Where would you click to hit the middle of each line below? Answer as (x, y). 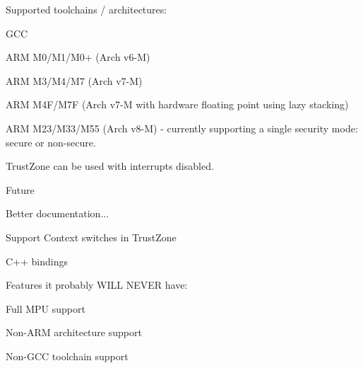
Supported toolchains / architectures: (87, 9)
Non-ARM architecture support (74, 332)
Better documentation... (58, 213)
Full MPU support (46, 308)
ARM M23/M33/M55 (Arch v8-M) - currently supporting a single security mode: (182, 128)
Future (20, 189)
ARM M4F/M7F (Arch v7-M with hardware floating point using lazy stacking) (177, 104)
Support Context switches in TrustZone (91, 237)
